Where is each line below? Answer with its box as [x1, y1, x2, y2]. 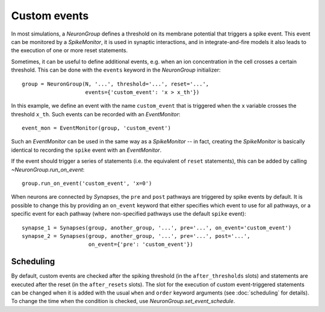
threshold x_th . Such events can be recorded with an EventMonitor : [11, 110, 181, 117]
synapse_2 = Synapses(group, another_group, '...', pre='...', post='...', [22, 232, 250, 239]
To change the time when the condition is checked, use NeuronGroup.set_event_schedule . [11, 298, 235, 305]
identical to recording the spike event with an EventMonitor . [11, 146, 162, 154]
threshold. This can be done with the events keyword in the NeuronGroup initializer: [11, 66, 221, 73]
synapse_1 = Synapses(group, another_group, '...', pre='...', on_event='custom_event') [22, 224, 292, 231]
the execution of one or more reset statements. [11, 47, 128, 54]
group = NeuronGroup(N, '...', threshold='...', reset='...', [22, 80, 209, 87]
